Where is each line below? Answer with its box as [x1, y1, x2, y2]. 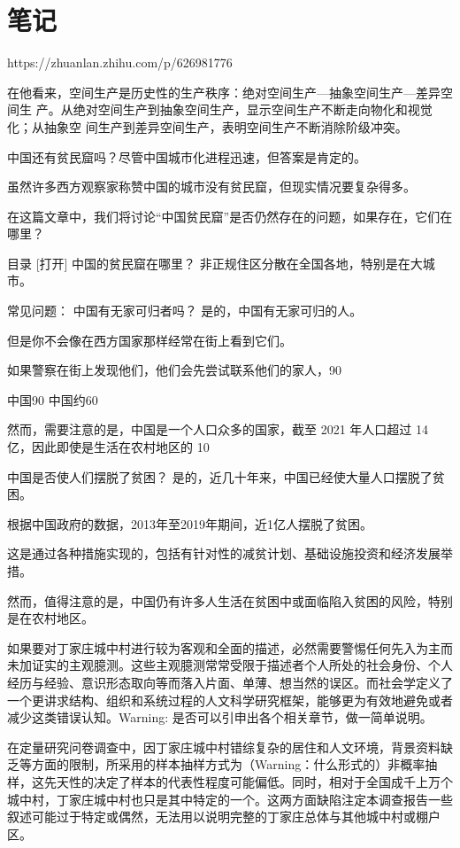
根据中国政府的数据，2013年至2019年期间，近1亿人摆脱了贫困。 [7, 514, 372, 533]
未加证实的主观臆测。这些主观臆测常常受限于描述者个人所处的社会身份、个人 [7, 656, 453, 674]
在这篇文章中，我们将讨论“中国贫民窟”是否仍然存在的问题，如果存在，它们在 [7, 206, 453, 225]
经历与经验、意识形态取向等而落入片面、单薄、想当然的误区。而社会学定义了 [7, 673, 453, 691]
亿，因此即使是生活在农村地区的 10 [7, 438, 210, 456]
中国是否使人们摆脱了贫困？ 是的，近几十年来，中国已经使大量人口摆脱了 [7, 467, 433, 486]
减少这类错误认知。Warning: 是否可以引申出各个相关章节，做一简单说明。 [7, 708, 433, 727]
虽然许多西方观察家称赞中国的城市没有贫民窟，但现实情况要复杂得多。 [7, 177, 416, 196]
